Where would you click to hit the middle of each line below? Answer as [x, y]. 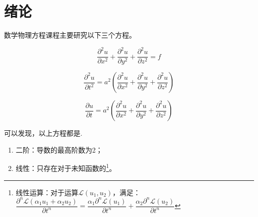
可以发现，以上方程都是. [43, 133]
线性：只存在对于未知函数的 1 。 [66, 167]
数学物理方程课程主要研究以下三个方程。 [70, 35]
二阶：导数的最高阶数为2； [59, 149]
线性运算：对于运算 [47, 192]
